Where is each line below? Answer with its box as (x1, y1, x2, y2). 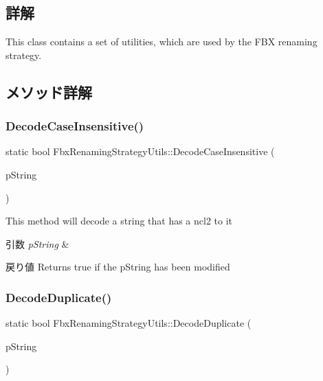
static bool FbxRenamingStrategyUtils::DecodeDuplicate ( (5, 316, 252, 330)
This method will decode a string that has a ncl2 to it (5, 213, 233, 228)
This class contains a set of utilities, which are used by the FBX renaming (5, 34, 318, 49)
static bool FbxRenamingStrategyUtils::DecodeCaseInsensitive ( (5, 144, 275, 159)
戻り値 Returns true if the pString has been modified (5, 259, 230, 274)
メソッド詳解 (5, 81, 92, 102)
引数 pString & (5, 236, 69, 251)
